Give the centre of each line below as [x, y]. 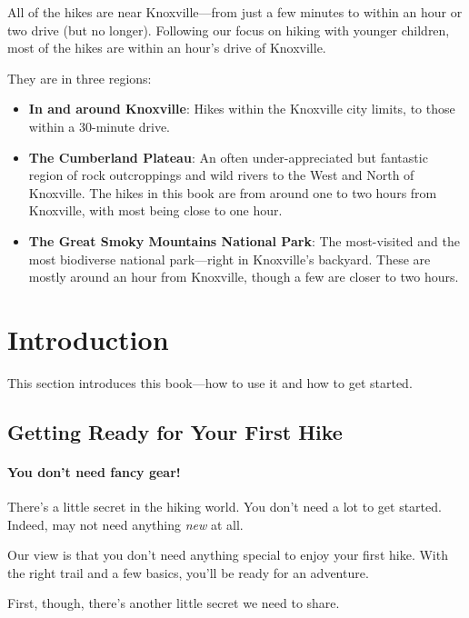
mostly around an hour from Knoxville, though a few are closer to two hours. [244, 277]
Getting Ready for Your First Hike [175, 431]
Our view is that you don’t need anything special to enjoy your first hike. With [228, 555]
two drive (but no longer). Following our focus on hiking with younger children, [229, 30]
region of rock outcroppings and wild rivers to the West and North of [221, 175]
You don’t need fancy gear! [94, 471]
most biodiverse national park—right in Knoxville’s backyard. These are [230, 259]
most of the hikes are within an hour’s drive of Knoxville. [167, 48]
